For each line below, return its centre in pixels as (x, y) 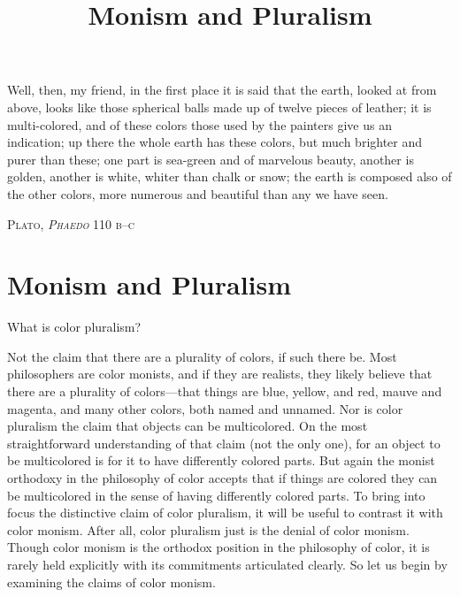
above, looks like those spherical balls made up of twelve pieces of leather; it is (219, 107)
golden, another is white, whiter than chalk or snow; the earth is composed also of (230, 176)
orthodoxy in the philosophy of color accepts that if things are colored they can (222, 478)
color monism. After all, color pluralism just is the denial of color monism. (208, 529)
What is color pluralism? (74, 327)
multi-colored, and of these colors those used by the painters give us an (199, 124)
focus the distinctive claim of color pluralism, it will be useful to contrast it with (225, 513)
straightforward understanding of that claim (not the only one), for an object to (224, 443)
